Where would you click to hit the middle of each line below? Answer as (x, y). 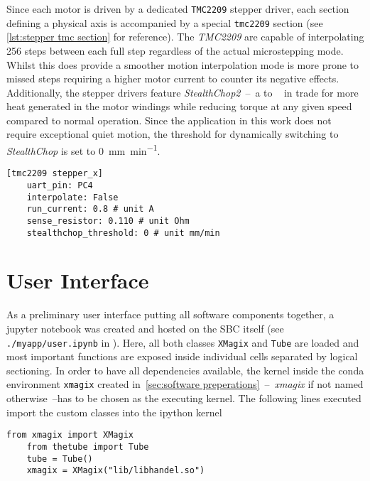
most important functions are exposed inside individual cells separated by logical (182, 356)
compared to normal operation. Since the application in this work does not (169, 120)
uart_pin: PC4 (60, 185)
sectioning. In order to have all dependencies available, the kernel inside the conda (185, 370)
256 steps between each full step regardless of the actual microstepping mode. (175, 50)
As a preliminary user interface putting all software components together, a (170, 314)
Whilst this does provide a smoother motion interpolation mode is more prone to (183, 64)
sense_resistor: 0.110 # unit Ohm (108, 221)
